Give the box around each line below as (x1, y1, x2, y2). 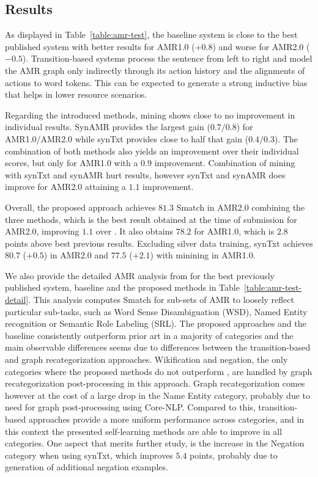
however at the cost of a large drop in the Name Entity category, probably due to (5, 388, 311, 401)
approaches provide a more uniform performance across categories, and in (28, 413, 305, 426)
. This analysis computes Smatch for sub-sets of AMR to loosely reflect (28, 293, 294, 306)
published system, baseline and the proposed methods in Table (5, 281, 240, 294)
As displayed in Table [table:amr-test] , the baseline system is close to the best (5, 28, 298, 41)
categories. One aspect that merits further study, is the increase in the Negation (5, 437, 305, 450)
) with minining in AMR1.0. (150, 249, 256, 261)
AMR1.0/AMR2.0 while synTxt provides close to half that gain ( (5, 132, 249, 145)
